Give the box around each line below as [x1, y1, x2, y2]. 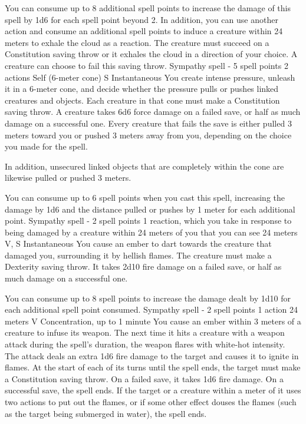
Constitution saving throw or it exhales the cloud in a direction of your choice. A [5, 48, 298, 60]
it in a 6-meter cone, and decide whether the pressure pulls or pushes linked [5, 82, 279, 95]
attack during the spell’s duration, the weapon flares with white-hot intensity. [5, 338, 285, 350]
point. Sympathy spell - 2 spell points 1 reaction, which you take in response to [5, 214, 292, 227]
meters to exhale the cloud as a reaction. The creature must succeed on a [5, 36, 269, 48]
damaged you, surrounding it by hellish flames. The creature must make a [5, 249, 272, 261]
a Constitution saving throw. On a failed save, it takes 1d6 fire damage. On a [5, 372, 284, 385]
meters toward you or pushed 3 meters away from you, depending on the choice [5, 128, 292, 141]
